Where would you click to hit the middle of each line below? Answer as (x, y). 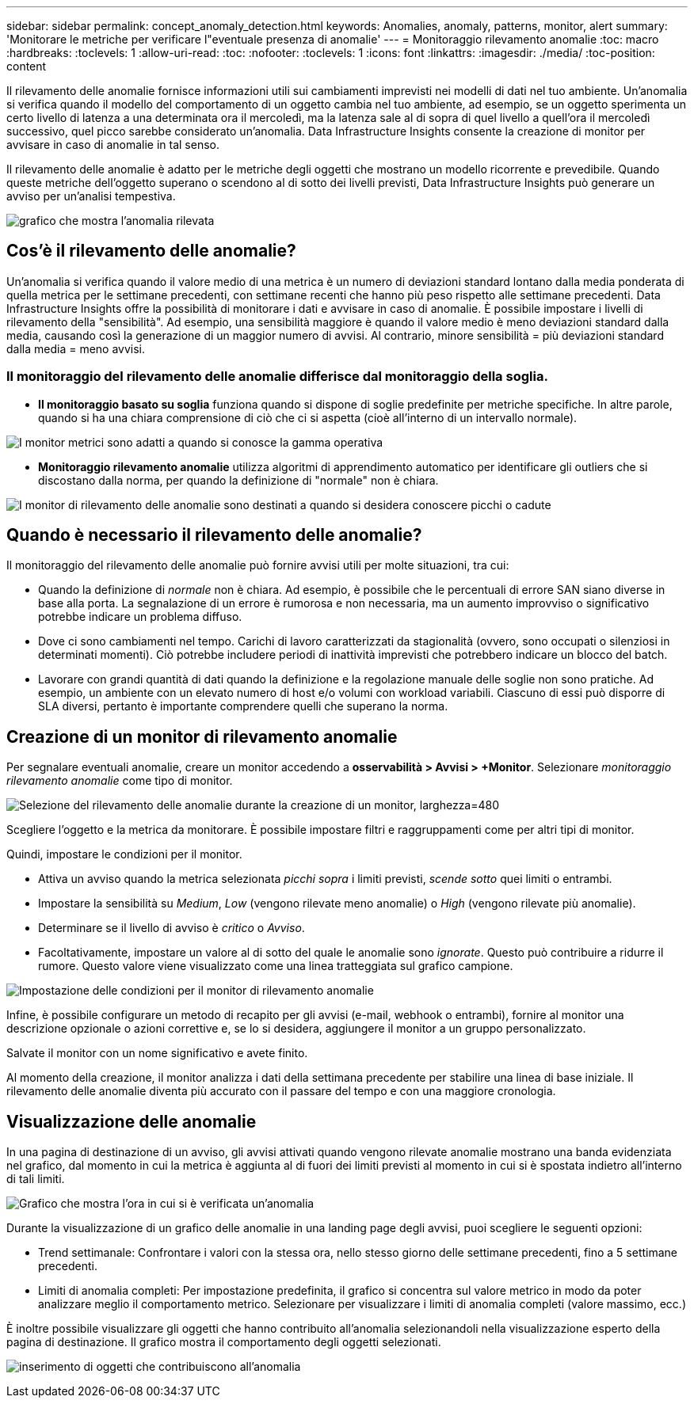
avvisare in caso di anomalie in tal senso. (113, 145)
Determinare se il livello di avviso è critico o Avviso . (172, 928)
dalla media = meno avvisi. (76, 348)
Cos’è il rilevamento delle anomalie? (151, 251)
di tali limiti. (36, 1179)
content (27, 66)
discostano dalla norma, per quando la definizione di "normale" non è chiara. (238, 480)
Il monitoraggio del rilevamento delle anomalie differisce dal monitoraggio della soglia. (277, 377)
